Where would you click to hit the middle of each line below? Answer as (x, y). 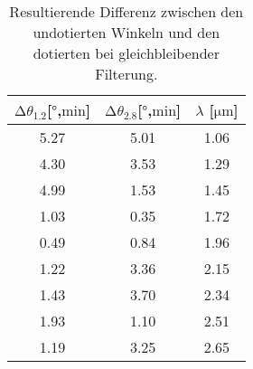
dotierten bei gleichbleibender (126, 53)
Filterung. (126, 74)
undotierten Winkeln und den (126, 32)
